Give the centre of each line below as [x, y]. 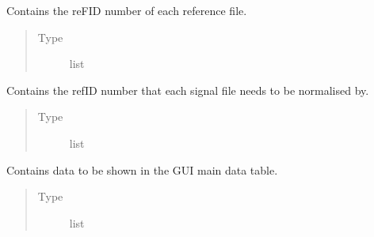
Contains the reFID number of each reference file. [127, 10]
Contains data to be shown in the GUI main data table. [142, 169]
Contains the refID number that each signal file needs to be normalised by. [188, 90]
